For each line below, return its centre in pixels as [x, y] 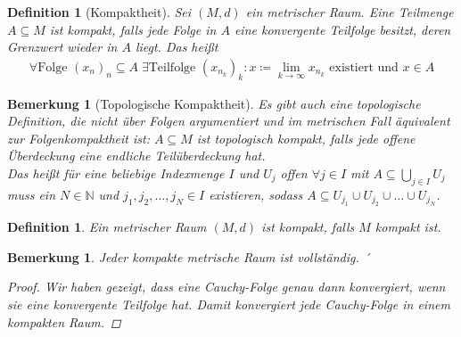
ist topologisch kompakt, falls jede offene [306, 138]
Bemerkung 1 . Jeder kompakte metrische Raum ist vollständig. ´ [189, 256]
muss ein [32, 194]
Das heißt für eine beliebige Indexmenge [116, 173]
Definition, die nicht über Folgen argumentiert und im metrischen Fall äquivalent [229, 121]
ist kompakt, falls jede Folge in [133, 29]
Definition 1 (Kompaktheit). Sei [99, 12]
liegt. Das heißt [177, 47]
